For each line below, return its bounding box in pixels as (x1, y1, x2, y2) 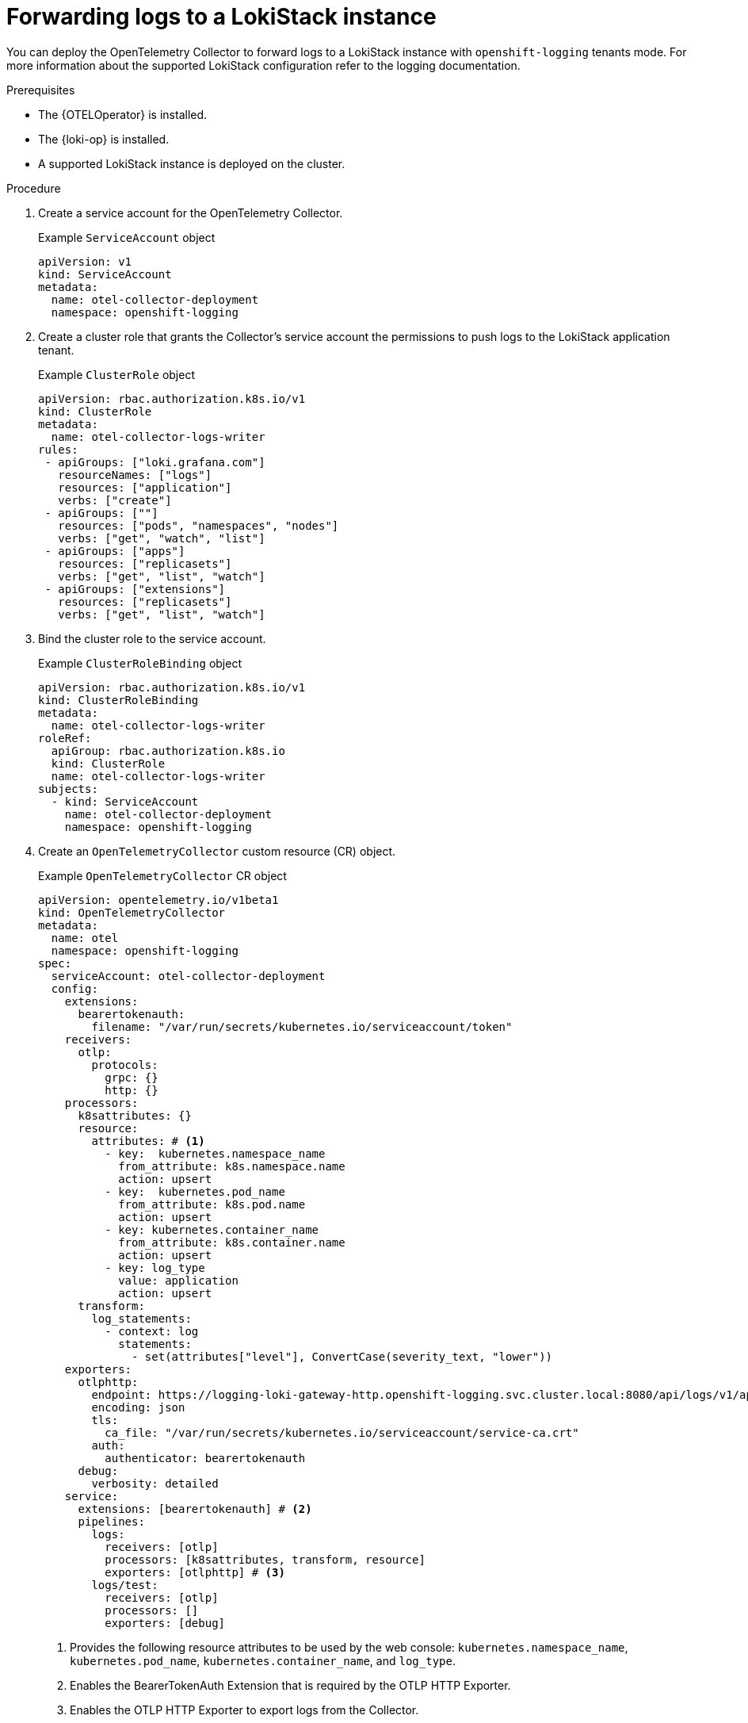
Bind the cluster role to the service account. (38, 631, 266, 645)
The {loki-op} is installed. (38, 132, 170, 146)
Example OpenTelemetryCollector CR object (38, 868, 287, 883)
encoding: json (91, 1400, 185, 1414)
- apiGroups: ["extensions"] (44, 582, 226, 595)
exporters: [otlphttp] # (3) (105, 1565, 285, 1579)
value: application (118, 1273, 239, 1287)
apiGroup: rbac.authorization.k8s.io (51, 744, 285, 757)
